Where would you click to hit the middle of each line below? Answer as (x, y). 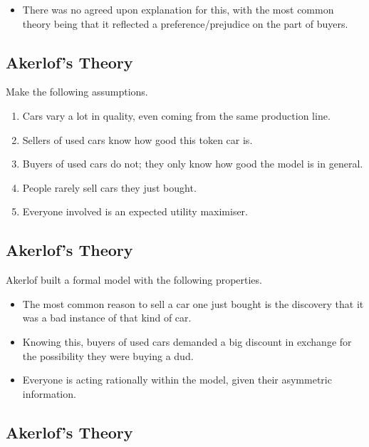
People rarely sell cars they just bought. (109, 187)
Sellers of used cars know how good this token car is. (137, 139)
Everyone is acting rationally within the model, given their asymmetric (177, 380)
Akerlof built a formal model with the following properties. (134, 280)
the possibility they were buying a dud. (108, 355)
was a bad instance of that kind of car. (107, 318)
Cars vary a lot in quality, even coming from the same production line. (176, 115)
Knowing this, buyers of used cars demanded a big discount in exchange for (187, 341)
